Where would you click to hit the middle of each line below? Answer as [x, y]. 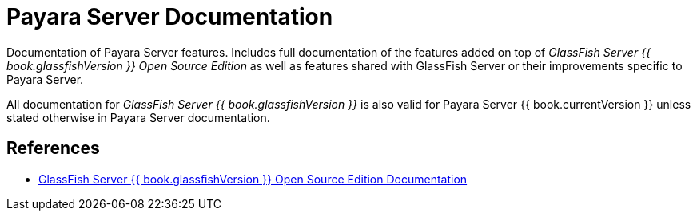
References [53, 148]
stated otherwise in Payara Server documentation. [138, 117]
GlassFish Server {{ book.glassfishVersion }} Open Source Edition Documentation [253, 179]
